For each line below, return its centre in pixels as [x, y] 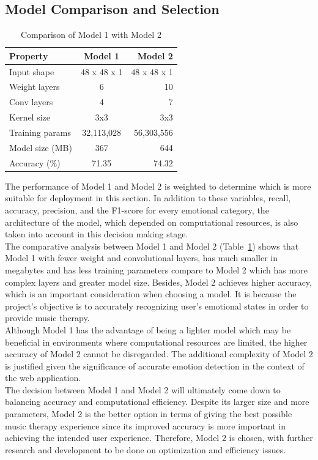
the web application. [43, 378]
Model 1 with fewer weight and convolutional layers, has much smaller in [141, 258]
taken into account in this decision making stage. [97, 234]
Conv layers [31, 102]
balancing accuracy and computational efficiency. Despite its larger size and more [157, 402]
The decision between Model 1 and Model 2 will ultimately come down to [143, 389]
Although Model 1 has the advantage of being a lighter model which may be [148, 329]
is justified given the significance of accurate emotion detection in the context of [155, 365]
